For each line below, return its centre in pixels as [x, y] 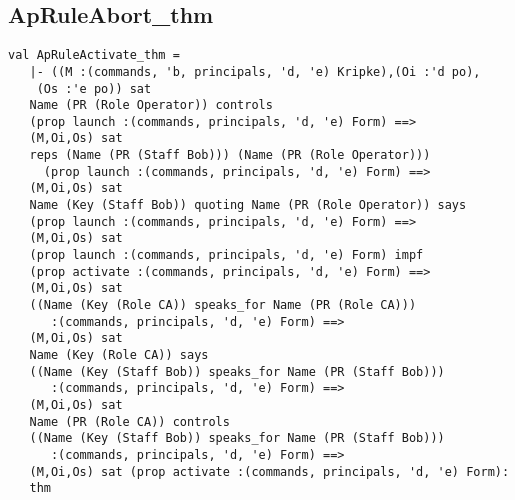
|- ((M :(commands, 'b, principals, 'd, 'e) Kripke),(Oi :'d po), [255, 71]
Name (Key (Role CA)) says [119, 355]
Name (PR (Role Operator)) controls [151, 105]
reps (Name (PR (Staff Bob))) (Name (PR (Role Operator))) [230, 155]
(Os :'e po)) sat [94, 88]
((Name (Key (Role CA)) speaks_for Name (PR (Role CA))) [223, 305]
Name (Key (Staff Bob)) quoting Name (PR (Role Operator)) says [248, 205]
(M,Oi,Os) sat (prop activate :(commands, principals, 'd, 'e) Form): [269, 471]
